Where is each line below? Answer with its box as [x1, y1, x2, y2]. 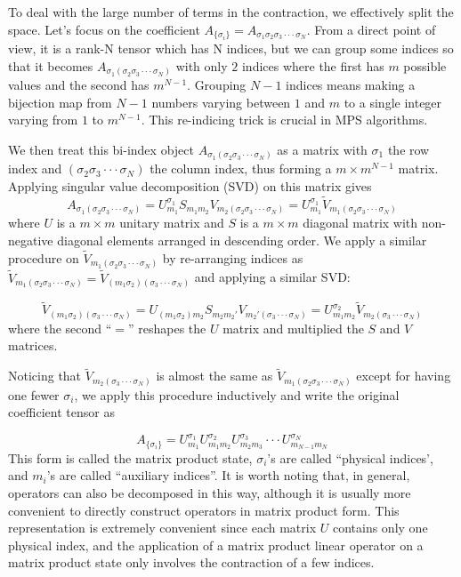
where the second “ [8, 318, 112, 337]
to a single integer [344, 92, 442, 111]
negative [8, 230, 53, 249]
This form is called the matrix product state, [8, 448, 253, 467]
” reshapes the [128, 318, 206, 337]
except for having [356, 366, 451, 385]
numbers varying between [151, 92, 291, 111]
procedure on [8, 248, 79, 267]
